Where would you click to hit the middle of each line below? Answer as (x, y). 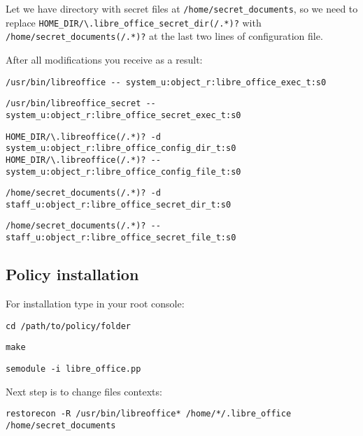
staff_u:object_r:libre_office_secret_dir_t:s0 (119, 204)
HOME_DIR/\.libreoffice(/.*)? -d (83, 137)
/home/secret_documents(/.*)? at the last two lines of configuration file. (164, 36)
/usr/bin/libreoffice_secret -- (81, 104)
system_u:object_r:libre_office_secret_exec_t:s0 (123, 115)
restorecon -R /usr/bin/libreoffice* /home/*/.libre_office (149, 414)
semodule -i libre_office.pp (73, 369)
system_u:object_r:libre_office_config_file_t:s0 (123, 172)
